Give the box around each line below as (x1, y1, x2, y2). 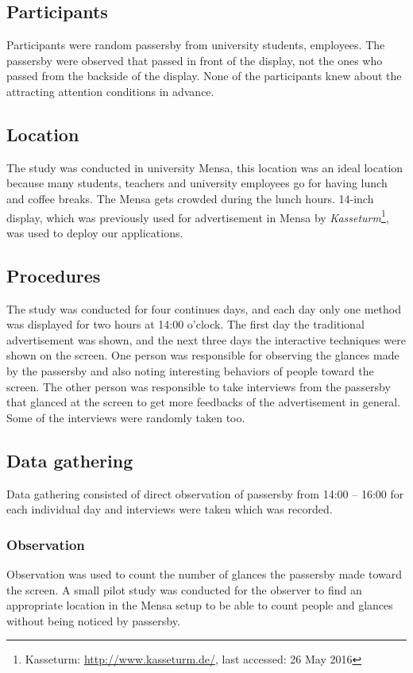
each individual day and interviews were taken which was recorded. (6, 501, 333, 517)
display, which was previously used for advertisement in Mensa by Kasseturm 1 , (6, 206, 389, 225)
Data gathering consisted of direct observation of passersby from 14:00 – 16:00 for (6, 485, 404, 502)
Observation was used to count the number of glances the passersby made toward (6, 565, 403, 582)
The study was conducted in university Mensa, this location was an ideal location (6, 159, 403, 175)
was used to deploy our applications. (6, 224, 183, 240)
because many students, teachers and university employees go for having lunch (6, 175, 388, 191)
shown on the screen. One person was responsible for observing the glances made (6, 347, 399, 363)
